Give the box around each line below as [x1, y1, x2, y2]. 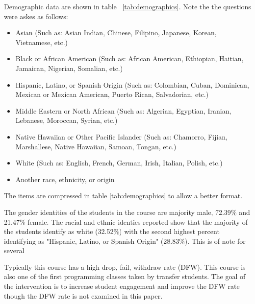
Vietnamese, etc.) [15, 37, 68, 47]
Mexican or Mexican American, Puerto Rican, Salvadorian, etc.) [15, 89, 209, 99]
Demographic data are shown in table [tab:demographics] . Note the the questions [4, 1, 251, 11]
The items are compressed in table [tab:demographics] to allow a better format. [4, 190, 243, 201]
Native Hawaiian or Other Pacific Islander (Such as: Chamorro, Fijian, [15, 131, 228, 141]
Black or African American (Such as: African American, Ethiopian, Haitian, [15, 53, 244, 64]
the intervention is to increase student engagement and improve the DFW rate [4, 281, 240, 291]
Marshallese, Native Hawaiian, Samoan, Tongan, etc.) [15, 141, 177, 151]
